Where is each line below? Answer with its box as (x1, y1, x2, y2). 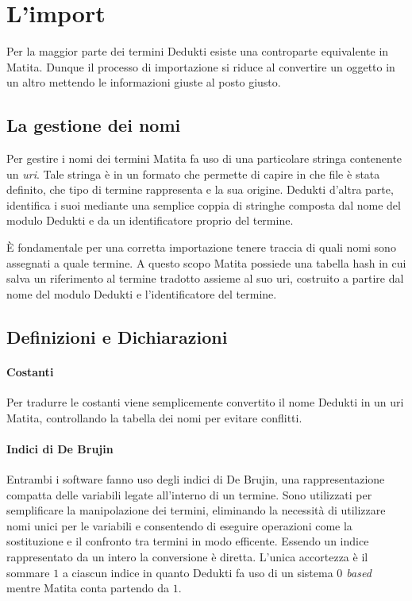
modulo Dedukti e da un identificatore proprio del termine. (6, 212, 294, 229)
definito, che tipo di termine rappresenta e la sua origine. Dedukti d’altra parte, (6, 181, 394, 198)
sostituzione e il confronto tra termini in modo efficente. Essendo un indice (6, 533, 369, 549)
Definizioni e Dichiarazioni (6, 324, 228, 349)
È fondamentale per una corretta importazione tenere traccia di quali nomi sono (6, 239, 396, 256)
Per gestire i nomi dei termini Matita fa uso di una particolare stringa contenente (6, 150, 402, 167)
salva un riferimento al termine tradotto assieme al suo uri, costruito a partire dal (6, 270, 404, 287)
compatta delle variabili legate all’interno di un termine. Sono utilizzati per (6, 486, 372, 503)
